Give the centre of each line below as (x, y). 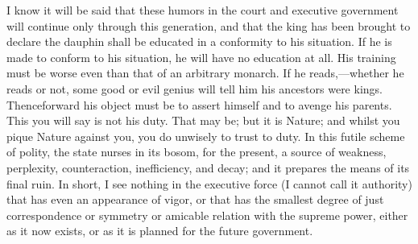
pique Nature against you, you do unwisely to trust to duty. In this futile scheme (206, 136)
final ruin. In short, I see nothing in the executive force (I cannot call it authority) (209, 183)
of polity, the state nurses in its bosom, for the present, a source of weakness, (197, 152)
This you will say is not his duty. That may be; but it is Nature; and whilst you (203, 120)
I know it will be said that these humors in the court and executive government (203, 10)
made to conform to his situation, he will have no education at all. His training (201, 57)
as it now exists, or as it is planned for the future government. (160, 231)
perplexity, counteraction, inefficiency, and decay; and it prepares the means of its (208, 167)
